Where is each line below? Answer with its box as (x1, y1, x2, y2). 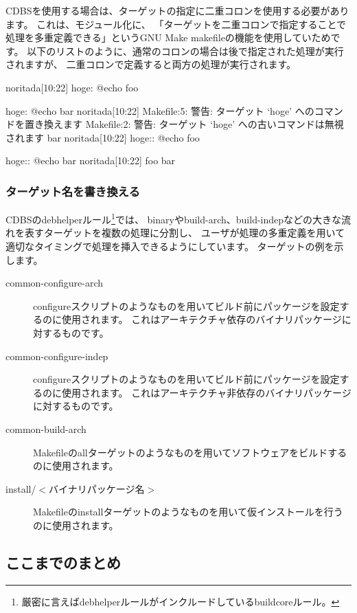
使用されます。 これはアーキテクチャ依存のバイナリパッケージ (61, 312, 342, 326)
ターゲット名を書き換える (5, 182, 140, 199)
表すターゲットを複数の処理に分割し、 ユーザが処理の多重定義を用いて (24, 225, 345, 240)
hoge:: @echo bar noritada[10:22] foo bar (5, 153, 176, 168)
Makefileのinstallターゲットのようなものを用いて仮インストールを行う (33, 504, 343, 519)
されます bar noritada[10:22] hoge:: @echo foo (5, 130, 200, 144)
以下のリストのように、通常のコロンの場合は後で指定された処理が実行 (27, 43, 344, 58)
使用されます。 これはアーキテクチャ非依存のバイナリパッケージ (61, 385, 352, 399)
